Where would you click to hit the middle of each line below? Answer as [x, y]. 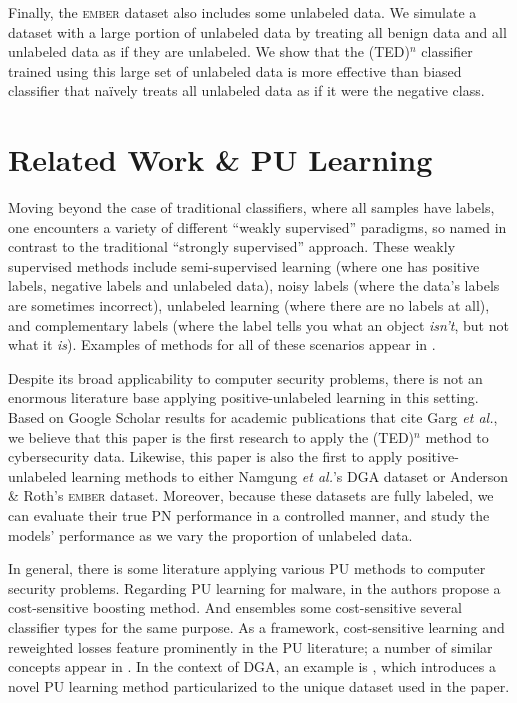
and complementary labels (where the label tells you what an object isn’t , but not [258, 324]
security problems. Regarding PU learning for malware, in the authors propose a [254, 587]
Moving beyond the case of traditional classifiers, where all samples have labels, [251, 207]
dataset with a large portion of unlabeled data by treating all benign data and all [257, 31]
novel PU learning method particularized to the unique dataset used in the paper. [259, 685]
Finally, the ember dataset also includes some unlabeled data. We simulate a [242, 12]
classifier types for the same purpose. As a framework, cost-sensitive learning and [256, 626]
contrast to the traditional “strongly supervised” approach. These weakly [232, 246]
